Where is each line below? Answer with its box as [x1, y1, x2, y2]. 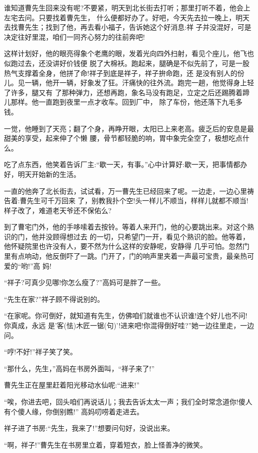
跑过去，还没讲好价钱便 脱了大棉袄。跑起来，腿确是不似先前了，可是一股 [10, 57, 250, 68]
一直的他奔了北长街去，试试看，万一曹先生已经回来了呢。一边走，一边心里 [4, 185, 247, 196]
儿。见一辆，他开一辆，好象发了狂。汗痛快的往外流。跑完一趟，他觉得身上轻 [4, 77, 254, 88]
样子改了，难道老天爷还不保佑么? [4, 205, 112, 215]
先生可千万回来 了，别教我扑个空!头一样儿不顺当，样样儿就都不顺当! [26, 195, 249, 206]
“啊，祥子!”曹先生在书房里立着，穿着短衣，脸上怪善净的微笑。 [4, 439, 207, 450]
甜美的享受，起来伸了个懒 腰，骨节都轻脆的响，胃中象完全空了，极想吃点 [4, 133, 243, 143]
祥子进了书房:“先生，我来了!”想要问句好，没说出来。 [4, 423, 174, 433]
